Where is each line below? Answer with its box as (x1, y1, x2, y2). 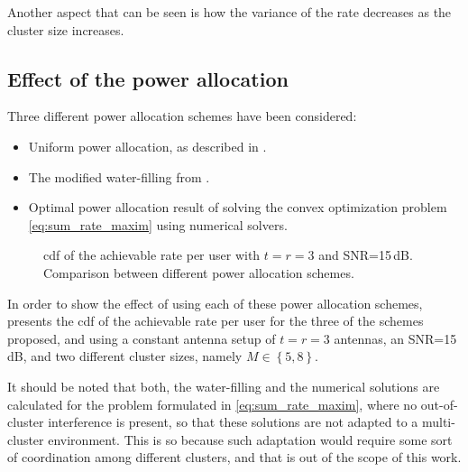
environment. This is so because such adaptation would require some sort (48, 430, 453, 449)
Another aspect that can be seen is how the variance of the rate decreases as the (7, 3, 452, 21)
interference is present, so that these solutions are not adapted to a (48, 412, 418, 431)
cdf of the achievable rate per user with (43, 245, 261, 264)
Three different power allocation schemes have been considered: (7, 106, 357, 125)
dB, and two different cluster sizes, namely (7, 347, 243, 366)
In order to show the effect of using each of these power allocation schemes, (7, 293, 423, 312)
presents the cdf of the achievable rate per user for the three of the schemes (7, 311, 424, 330)
